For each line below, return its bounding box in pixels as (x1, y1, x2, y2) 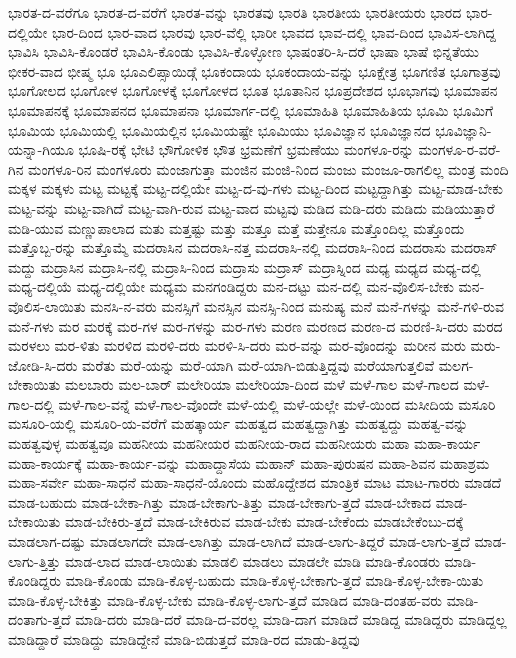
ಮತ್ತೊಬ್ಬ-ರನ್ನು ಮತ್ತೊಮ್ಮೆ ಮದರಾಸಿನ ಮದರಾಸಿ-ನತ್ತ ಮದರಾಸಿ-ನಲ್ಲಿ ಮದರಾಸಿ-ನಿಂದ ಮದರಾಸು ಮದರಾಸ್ (8, 237, 498, 258)
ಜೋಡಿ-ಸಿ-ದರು (8, 354, 78, 375)
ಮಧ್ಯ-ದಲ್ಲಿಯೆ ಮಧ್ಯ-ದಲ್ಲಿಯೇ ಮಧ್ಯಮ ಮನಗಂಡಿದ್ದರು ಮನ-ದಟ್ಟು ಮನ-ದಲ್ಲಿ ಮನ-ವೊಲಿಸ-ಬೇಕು (8, 276, 454, 297)
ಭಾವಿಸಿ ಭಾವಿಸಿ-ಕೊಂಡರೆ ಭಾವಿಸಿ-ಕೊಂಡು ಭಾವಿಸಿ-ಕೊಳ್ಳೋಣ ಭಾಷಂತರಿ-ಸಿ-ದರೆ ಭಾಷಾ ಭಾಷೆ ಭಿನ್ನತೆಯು (8, 41, 479, 62)
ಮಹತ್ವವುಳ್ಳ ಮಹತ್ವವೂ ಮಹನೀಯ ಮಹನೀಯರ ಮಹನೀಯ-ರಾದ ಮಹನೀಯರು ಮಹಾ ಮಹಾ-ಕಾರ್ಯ (8, 433, 481, 454)
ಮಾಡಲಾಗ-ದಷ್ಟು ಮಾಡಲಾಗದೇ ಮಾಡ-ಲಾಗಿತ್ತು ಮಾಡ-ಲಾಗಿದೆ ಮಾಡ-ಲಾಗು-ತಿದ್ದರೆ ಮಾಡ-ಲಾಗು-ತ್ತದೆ (8, 531, 470, 552)
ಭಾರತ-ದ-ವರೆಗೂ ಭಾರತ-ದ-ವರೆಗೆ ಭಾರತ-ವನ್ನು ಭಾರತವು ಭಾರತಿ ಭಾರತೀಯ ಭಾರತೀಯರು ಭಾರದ (8, 2, 462, 22)
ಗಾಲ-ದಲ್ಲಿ (8, 393, 54, 414)
